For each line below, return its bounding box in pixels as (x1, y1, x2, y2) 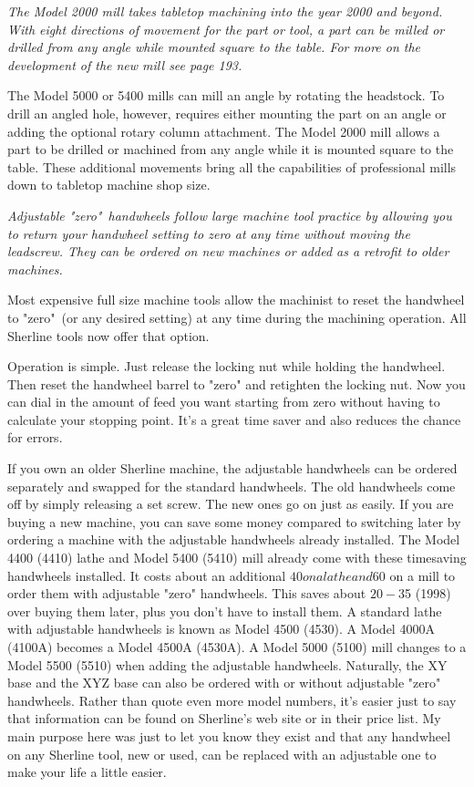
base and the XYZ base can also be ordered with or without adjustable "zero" (7, 673, 441, 692)
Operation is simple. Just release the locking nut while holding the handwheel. (7, 357, 446, 376)
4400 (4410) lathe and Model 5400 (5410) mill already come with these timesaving (7, 548, 467, 567)
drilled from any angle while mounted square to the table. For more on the (7, 37, 421, 57)
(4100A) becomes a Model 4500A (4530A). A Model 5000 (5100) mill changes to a (7, 637, 467, 656)
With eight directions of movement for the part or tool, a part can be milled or (7, 19, 445, 38)
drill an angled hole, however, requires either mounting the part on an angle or (7, 103, 447, 122)
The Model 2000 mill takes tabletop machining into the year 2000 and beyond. (7, 2, 443, 20)
